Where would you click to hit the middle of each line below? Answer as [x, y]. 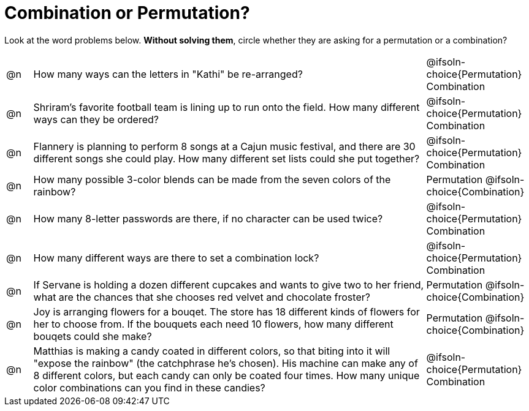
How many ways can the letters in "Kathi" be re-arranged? [168, 74]
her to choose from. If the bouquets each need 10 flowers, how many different [213, 324]
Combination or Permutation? [127, 13]
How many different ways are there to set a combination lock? [176, 258]
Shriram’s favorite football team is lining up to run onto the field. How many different [226, 107]
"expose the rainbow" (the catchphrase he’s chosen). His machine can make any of [226, 363]
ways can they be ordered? [96, 119]
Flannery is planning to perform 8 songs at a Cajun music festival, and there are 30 [224, 146]
